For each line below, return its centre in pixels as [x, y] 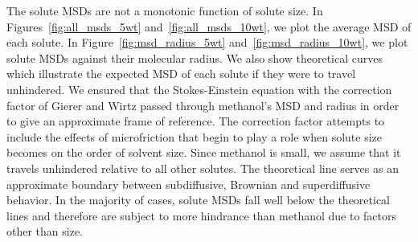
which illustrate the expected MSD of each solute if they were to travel [181, 74]
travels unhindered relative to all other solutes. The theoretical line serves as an [203, 168]
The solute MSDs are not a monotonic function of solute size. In [165, 10]
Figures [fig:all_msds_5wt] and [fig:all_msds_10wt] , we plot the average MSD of [209, 26]
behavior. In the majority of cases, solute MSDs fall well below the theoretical [198, 200]
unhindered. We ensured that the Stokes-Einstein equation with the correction [199, 89]
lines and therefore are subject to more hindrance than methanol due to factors [202, 215]
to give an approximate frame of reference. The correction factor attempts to [196, 121]
